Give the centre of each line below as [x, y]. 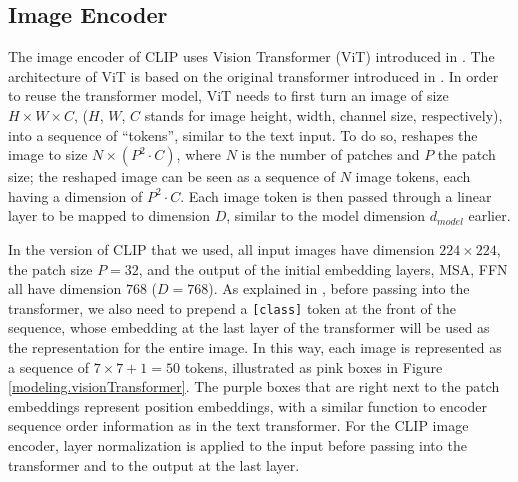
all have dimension [65, 288]
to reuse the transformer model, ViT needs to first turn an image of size [228, 95]
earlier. [489, 215]
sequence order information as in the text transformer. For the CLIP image [238, 425]
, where [198, 154]
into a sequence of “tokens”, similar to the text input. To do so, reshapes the [243, 134]
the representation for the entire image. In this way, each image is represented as [255, 346]
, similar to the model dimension [326, 215]
